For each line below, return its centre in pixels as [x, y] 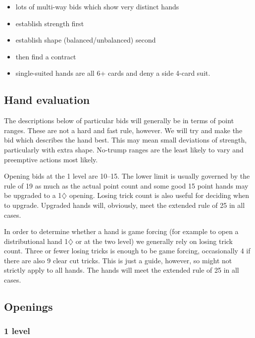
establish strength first [50, 23]
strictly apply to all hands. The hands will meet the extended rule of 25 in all [122, 270]
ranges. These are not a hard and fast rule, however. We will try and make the [123, 130]
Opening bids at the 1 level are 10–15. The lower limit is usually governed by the [127, 176]
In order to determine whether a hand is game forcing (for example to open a [121, 231]
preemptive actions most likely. [51, 159]
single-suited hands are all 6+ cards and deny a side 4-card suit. [113, 73]
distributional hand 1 [36, 241]
